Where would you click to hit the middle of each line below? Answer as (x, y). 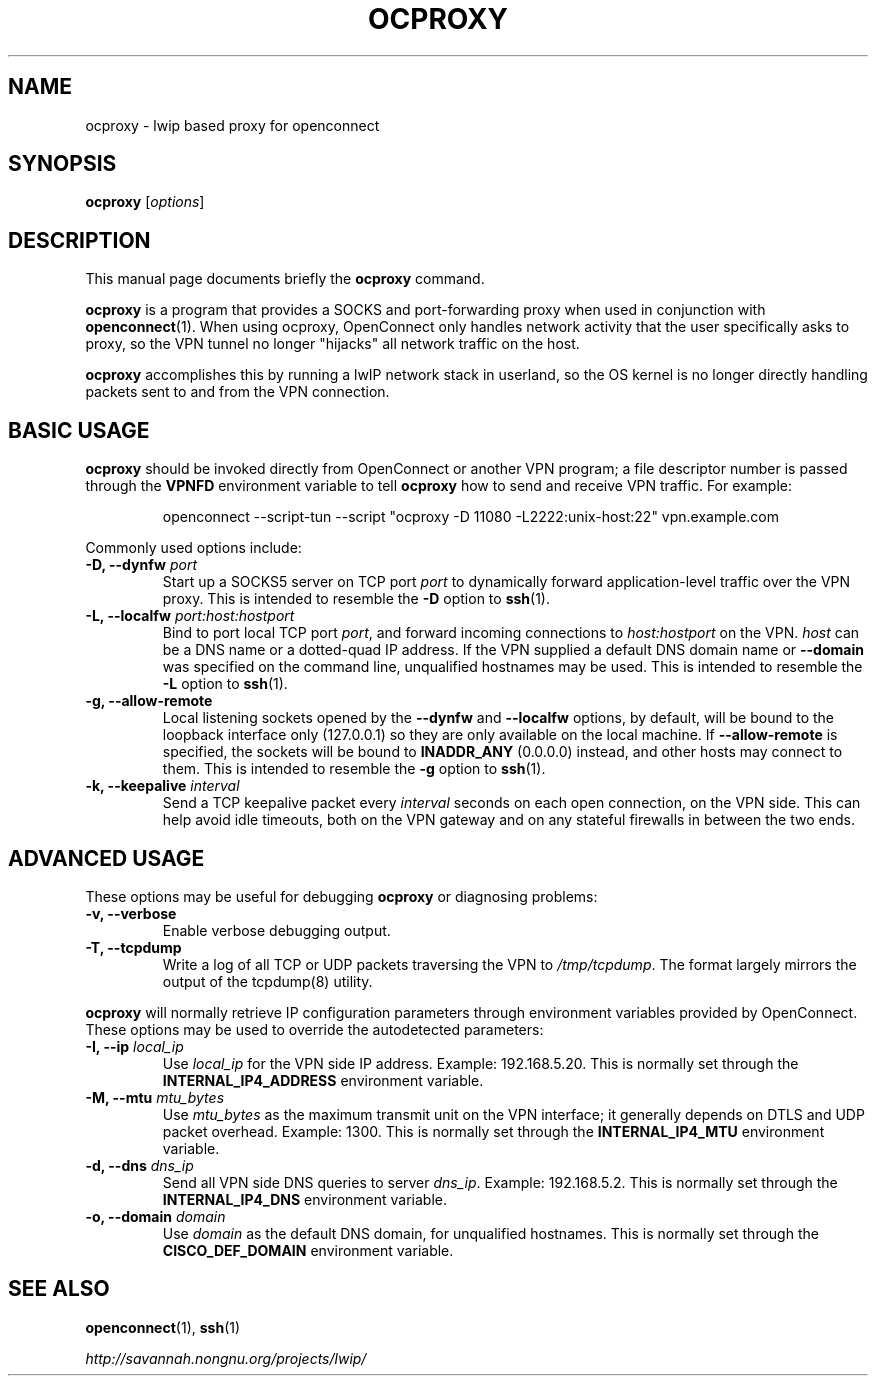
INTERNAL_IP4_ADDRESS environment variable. (323, 1080)
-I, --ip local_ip (134, 1046)
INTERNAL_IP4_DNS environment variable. (304, 1199)
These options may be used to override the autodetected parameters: (314, 1029)
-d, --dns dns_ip (139, 1165)
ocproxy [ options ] (145, 202)
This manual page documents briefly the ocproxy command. (285, 279)
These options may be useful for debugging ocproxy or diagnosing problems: (341, 896)
